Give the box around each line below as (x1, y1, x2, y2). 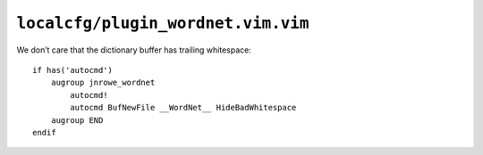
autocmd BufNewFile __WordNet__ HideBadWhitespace (70, 102, 297, 113)
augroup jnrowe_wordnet (50, 77, 156, 88)
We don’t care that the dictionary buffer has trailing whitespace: (16, 45, 252, 55)
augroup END (50, 115, 104, 125)
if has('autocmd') (32, 65, 114, 75)
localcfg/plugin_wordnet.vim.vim (16, 13, 309, 33)
